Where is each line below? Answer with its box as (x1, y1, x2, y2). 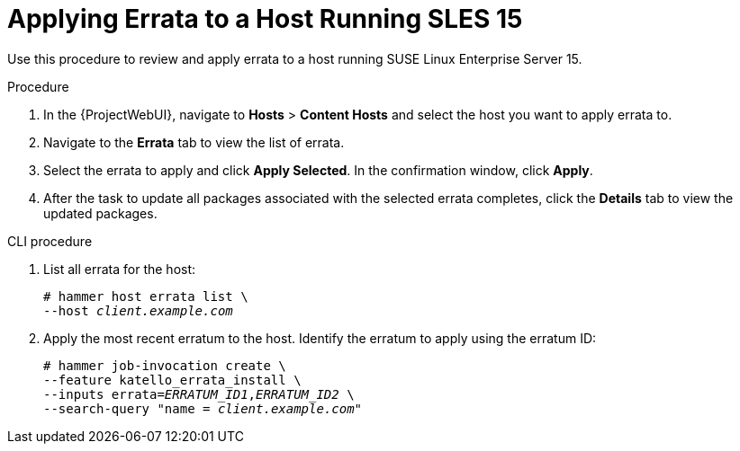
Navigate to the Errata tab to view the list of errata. (43, 134, 345, 150)
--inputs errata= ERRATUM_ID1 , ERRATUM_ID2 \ (43, 386, 355, 402)
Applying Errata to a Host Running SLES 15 (7, 4, 523, 34)
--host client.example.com (43, 303, 233, 318)
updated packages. (43, 205, 158, 221)
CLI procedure (7, 233, 93, 249)
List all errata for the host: (43, 261, 196, 277)
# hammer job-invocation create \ (43, 358, 286, 373)
